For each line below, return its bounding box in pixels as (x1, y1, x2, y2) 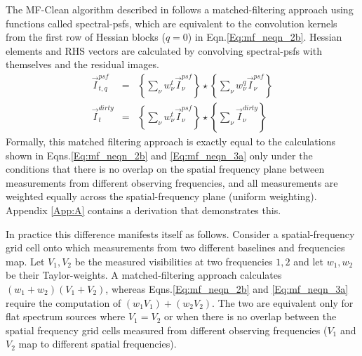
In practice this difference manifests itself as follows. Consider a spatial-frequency (6, 226, 355, 241)
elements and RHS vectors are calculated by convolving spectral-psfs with (6, 43, 322, 58)
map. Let (6, 253, 45, 268)
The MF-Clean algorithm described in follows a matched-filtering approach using (6, 2, 354, 16)
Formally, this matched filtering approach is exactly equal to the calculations (6, 134, 335, 149)
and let (293, 253, 323, 268)
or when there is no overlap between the (163, 309, 337, 324)
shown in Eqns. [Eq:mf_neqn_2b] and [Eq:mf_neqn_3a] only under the (6, 147, 313, 162)
